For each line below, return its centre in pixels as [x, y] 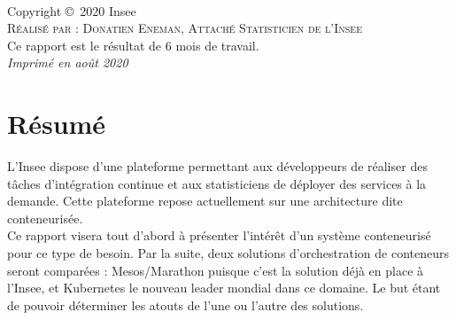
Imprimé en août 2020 [68, 62]
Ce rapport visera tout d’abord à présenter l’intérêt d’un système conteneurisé [219, 235]
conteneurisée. [45, 218]
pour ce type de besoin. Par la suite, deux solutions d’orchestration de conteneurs [228, 253]
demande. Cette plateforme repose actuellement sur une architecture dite [205, 201]
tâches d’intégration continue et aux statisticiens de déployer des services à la [217, 183]
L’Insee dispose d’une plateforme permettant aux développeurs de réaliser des [217, 166]
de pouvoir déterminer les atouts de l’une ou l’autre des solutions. [185, 304]
